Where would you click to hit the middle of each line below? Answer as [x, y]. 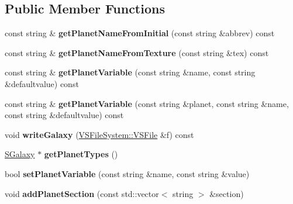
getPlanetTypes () [81, 154]
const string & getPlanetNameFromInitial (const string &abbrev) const [140, 33]
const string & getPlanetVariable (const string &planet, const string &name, [147, 103]
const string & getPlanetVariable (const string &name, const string [130, 72]
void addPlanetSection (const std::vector [82, 193]
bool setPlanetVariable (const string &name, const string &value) [127, 173]
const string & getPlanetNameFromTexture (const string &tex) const [137, 52]
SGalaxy [20, 154]
